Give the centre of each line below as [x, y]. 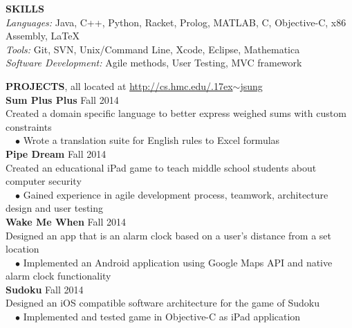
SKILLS [25, 8]
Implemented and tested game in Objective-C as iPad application [162, 317]
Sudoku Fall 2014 [45, 289]
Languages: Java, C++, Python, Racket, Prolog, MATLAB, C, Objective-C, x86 [176, 22]
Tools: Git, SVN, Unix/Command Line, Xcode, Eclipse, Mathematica [153, 49]
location [22, 249]
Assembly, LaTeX [43, 36]
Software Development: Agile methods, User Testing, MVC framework [154, 63]
